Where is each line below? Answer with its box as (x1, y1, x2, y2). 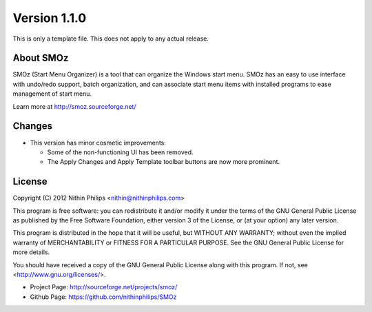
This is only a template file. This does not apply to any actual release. (12, 34, 209, 43)
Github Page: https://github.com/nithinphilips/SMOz (30, 293, 177, 301)
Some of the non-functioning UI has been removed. (47, 148, 194, 156)
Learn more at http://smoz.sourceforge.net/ (12, 102, 136, 110)
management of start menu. (12, 90, 92, 98)
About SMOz (12, 52, 69, 64)
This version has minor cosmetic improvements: (30, 138, 167, 147)
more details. (12, 248, 50, 256)
